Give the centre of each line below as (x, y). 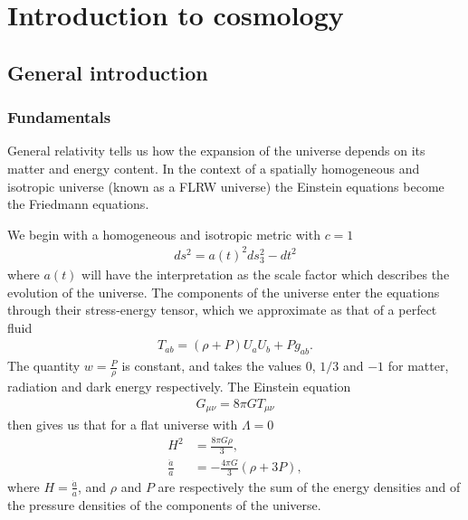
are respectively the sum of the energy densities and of (309, 486)
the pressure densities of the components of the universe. (164, 504)
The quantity (44, 366)
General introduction (108, 72)
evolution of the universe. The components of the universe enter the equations (224, 292)
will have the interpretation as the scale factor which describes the (266, 274)
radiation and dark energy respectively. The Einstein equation (179, 387)
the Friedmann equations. (78, 204)
